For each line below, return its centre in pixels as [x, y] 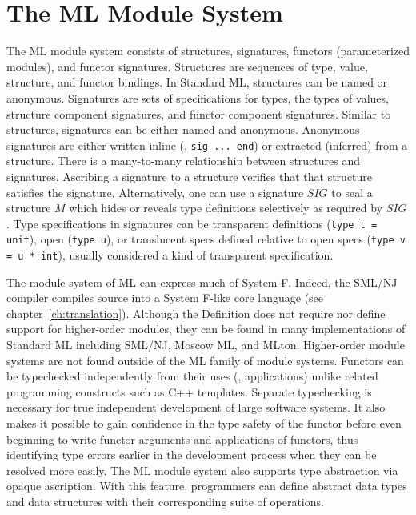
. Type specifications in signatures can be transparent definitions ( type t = [192, 223]
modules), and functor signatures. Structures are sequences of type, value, [187, 66]
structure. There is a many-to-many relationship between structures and [183, 161]
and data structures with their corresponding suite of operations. [165, 501]
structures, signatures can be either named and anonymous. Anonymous [183, 129]
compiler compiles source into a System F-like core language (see [165, 298]
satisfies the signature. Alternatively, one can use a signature [155, 192]
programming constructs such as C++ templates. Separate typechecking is [189, 391]
